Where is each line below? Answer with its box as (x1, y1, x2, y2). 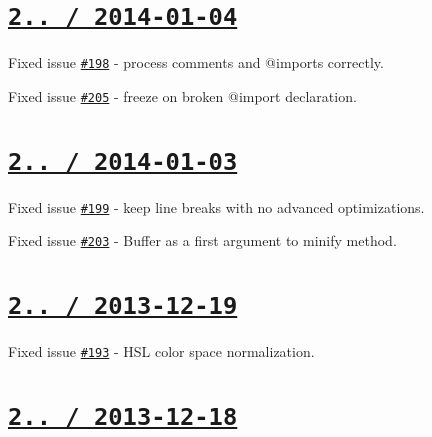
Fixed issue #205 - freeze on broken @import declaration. (8, 85, 357, 106)
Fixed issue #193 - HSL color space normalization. (8, 341, 315, 362)
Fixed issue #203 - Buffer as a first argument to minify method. (8, 230, 397, 251)
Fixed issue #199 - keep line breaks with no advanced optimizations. (8, 196, 425, 217)
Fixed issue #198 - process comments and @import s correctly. (8, 52, 384, 73)
